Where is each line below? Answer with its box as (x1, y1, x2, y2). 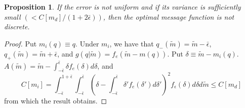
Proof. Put (4, 38, 37, 48)
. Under (75, 38, 99, 48)
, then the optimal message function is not (103, 11, 234, 22)
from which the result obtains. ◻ (4, 95, 107, 105)
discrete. (4, 21, 30, 32)
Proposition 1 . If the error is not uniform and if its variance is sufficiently (4, 2, 241, 12)
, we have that (109, 38, 154, 48)
